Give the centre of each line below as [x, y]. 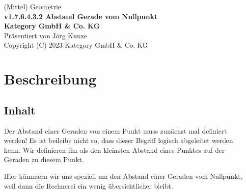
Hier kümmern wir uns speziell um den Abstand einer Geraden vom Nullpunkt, [123, 176]
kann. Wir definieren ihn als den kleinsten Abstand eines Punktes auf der [114, 150]
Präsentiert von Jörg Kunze [45, 35]
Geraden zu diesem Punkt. [44, 159]
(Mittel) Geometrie [33, 6]
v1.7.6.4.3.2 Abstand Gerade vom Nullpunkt [81, 16]
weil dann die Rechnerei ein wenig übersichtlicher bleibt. [89, 185]
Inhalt [20, 110]
